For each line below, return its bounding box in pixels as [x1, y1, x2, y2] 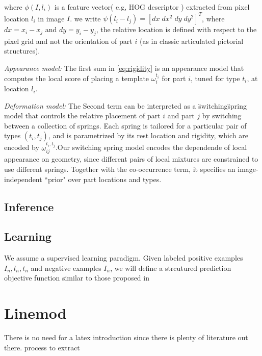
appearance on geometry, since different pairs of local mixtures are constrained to [4, 154, 258, 164]
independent [4, 173, 42, 184]
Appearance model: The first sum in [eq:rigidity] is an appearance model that [4, 63, 244, 73]
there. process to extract [4, 342, 80, 352]
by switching [202, 110, 242, 121]
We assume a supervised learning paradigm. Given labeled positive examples [4, 252, 243, 263]
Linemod [4, 302, 67, 323]
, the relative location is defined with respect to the [96, 24, 257, 35]
